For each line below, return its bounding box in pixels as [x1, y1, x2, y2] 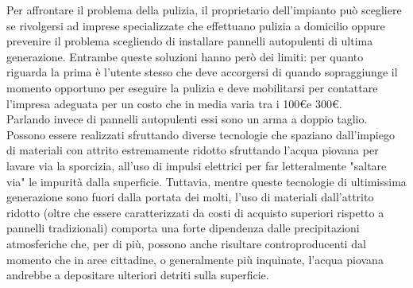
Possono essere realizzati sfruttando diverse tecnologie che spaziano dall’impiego [6, 126, 395, 142]
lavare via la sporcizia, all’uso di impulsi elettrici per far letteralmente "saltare [6, 157, 387, 173]
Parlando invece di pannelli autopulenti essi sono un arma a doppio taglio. [6, 111, 368, 127]
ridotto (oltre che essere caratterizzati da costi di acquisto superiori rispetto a [6, 204, 384, 220]
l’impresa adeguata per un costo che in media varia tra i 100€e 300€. [6, 95, 342, 111]
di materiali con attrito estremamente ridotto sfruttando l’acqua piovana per [6, 142, 379, 158]
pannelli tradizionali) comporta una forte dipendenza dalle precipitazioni [6, 220, 360, 236]
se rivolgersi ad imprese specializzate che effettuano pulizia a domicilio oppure [6, 17, 385, 33]
